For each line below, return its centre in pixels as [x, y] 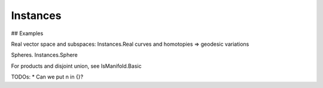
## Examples [27, 33]
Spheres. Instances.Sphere [44, 55]
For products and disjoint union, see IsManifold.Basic [76, 66]
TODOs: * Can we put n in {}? [47, 77]
